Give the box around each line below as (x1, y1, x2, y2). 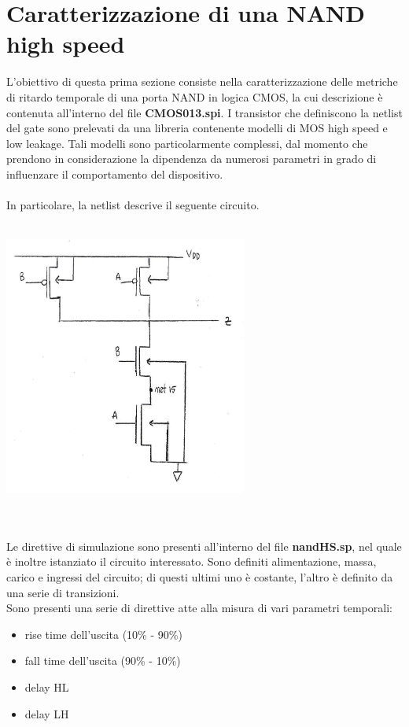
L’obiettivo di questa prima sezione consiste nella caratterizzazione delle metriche (6, 73, 398, 90)
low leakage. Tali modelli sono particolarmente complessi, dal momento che (6, 135, 368, 151)
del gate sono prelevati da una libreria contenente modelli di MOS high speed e (6, 120, 388, 136)
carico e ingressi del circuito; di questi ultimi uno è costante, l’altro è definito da (6, 569, 393, 585)
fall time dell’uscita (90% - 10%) (24, 652, 181, 669)
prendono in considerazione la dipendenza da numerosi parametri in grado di (6, 150, 377, 167)
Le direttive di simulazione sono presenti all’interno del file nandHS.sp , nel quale (6, 537, 402, 554)
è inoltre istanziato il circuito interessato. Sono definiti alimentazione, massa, (6, 553, 377, 570)
